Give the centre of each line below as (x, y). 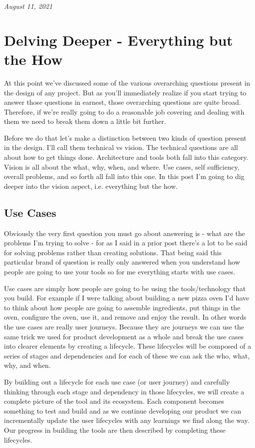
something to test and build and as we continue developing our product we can (123, 410)
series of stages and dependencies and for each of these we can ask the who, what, (127, 355)
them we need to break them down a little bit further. (85, 121)
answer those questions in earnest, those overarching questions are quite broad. (123, 102)
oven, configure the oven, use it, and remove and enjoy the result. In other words (125, 317)
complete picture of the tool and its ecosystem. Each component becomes (114, 401)
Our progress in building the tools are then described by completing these (115, 430)
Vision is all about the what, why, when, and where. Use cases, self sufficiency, (122, 166)
